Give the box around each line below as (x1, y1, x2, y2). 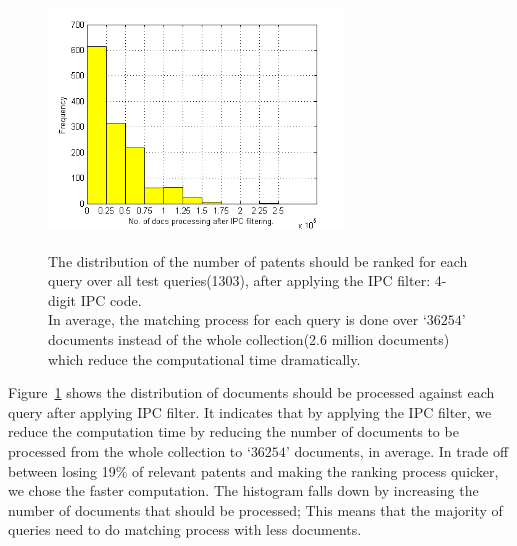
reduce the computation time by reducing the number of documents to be (8, 421, 459, 442)
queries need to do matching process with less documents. (8, 519, 362, 540)
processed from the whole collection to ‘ (8, 440, 251, 461)
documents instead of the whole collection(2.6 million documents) (48, 328, 450, 349)
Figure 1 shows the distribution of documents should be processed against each (8, 382, 495, 403)
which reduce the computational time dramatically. (48, 348, 361, 369)
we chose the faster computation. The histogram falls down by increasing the (8, 480, 479, 501)
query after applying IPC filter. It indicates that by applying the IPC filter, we (8, 401, 492, 422)
